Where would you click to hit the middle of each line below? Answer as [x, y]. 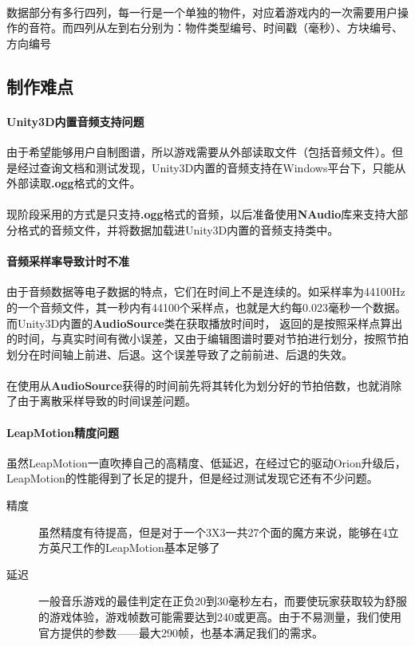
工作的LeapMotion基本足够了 [146, 548]
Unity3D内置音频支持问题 [75, 121]
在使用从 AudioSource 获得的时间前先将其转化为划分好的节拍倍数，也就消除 [204, 385]
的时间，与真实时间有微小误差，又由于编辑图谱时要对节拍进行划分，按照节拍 [207, 339]
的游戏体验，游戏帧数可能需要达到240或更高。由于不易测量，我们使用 [220, 617]
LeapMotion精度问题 [63, 432]
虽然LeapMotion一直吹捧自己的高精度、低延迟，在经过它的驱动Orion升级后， [206, 462]
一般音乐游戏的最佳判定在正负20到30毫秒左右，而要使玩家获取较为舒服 [223, 601]
